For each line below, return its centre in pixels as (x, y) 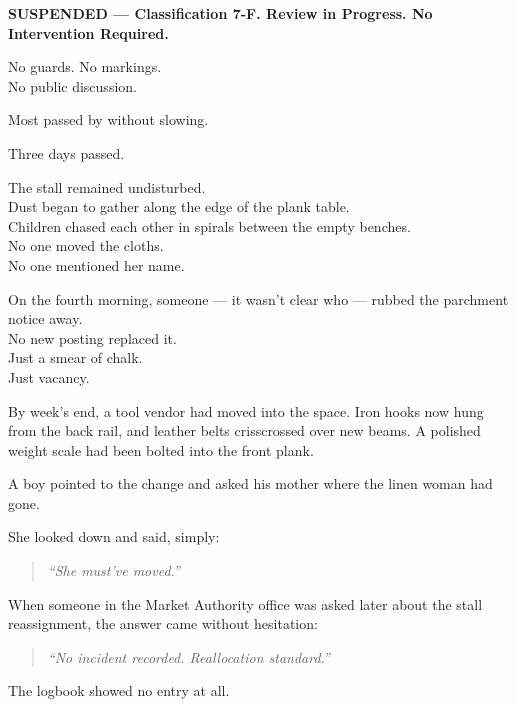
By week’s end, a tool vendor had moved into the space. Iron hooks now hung (246, 410)
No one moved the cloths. (86, 245)
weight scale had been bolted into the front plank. (161, 449)
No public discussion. (72, 85)
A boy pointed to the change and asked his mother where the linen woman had (250, 483)
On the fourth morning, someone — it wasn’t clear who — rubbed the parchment (258, 298)
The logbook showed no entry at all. (119, 690)
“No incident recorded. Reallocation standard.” (188, 656)
